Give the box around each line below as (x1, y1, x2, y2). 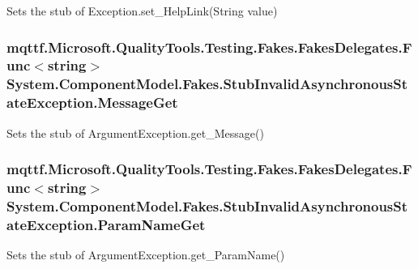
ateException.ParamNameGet (6, 214, 206, 234)
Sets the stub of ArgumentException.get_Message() (6, 124, 264, 141)
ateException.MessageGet (6, 92, 178, 113)
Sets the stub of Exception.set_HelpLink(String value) (6, 2, 278, 19)
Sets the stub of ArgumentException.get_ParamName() (6, 246, 285, 263)
